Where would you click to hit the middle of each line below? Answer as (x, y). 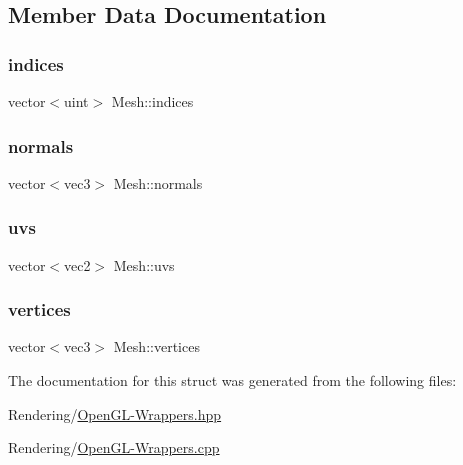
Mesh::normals (158, 182)
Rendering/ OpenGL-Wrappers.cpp (114, 447)
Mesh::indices (152, 101)
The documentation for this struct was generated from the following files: (232, 380)
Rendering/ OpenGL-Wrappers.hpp (115, 413)
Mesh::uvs (144, 264)
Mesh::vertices (156, 346)
